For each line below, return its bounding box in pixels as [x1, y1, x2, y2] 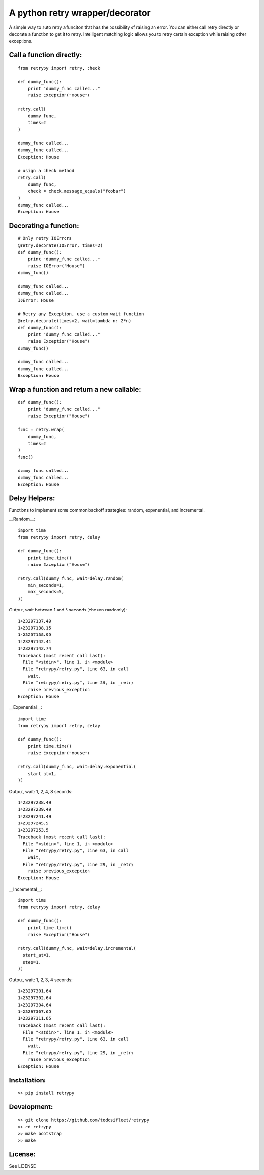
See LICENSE [9, 1163, 36, 1169]
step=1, [22, 959, 41, 964]
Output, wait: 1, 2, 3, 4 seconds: [9, 977, 73, 983]
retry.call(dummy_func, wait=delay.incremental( [18, 945, 136, 951]
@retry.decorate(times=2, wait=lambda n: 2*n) [18, 318, 132, 324]
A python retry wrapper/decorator [9, 7, 151, 18]
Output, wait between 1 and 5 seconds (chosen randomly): [9, 607, 127, 613]
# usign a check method [18, 168, 75, 173]
